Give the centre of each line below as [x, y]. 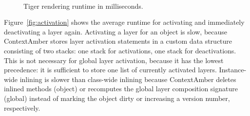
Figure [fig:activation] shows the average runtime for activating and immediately [124, 22]
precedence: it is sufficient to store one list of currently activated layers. [110, 70]
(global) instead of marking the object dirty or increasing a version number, [117, 98]
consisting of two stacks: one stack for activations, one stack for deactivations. [120, 50]
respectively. [22, 108]
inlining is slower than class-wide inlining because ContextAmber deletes [128, 79]
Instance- [233, 70]
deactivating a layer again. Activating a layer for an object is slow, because [116, 31]
